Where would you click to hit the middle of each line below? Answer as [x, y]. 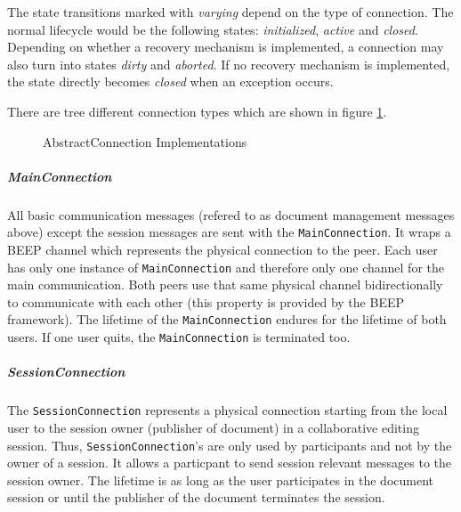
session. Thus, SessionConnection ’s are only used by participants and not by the [230, 445]
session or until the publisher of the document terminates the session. [196, 497]
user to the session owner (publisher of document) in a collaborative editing [213, 427]
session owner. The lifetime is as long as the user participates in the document [221, 479]
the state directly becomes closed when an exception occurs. [170, 81]
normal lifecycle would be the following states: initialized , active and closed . [213, 29]
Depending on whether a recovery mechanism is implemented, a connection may [226, 47]
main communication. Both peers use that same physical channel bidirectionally [225, 284]
